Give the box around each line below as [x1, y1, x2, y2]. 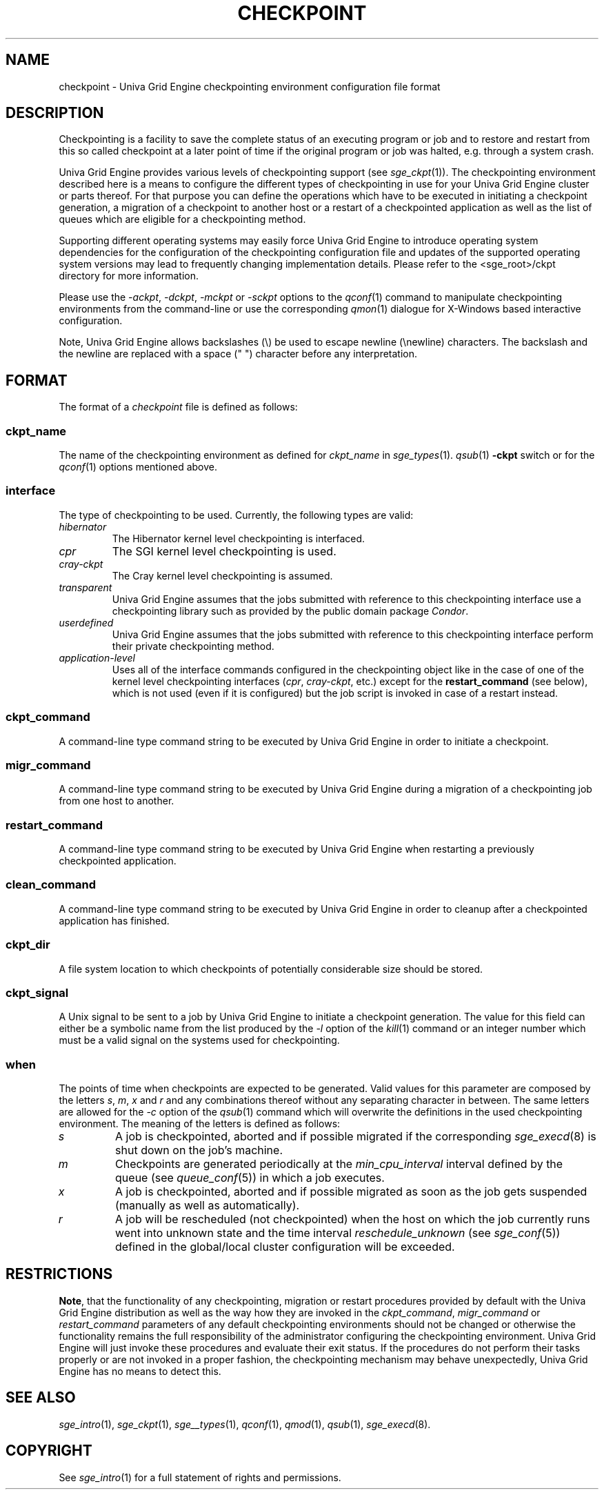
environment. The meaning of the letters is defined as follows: [59, 1118, 341, 1130]
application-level [59, 651, 135, 664]
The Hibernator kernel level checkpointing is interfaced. [112, 532, 365, 544]
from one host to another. [59, 795, 174, 807]
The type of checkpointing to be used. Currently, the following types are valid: [59, 508, 414, 521]
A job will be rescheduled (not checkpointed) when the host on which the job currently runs [115, 1212, 590, 1227]
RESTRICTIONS [6, 1265, 113, 1283]
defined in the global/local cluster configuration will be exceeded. [115, 1240, 455, 1254]
